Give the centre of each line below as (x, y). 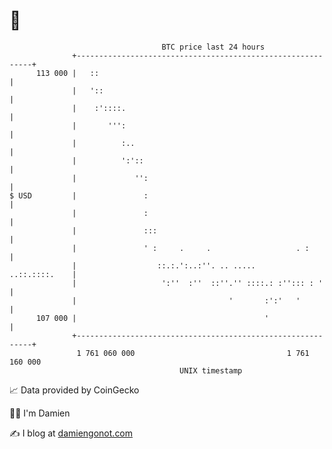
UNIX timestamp (211, 370)
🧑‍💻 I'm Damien (40, 413)
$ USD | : (79, 195)
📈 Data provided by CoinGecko (74, 390)
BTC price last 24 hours (213, 47)
